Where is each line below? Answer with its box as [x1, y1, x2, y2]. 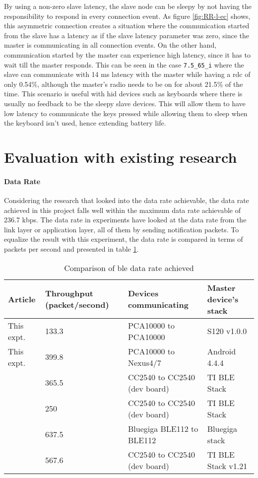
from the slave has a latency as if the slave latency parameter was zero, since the [4, 30, 250, 40]
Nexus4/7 [128, 356, 161, 368]
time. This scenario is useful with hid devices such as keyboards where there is [4, 88, 243, 99]
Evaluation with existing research [4, 146, 237, 167]
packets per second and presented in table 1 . [4, 243, 139, 254]
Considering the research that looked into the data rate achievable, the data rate [4, 195, 249, 205]
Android [207, 345, 236, 357]
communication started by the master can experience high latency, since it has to [4, 49, 251, 60]
